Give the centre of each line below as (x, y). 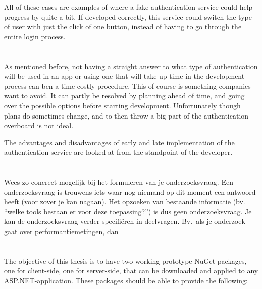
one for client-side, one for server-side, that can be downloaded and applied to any (131, 271)
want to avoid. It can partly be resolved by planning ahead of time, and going (124, 96)
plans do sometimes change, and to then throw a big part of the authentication (126, 115)
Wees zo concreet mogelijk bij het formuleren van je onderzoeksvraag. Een (119, 182)
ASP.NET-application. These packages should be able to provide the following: (126, 281)
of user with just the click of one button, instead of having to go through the (123, 26)
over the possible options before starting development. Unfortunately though (122, 105)
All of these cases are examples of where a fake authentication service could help (128, 7)
